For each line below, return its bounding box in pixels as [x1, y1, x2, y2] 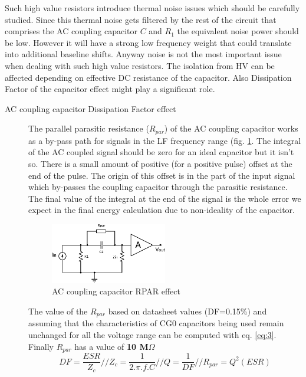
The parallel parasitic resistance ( [28, 122, 149, 135]
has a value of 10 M [74, 340, 149, 352]
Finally [28, 340, 54, 352]
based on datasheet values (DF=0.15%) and [108, 304, 267, 317]
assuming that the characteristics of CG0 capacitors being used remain [28, 317, 284, 329]
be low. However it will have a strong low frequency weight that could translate [5, 36, 292, 48]
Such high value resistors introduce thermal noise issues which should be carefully [5, 2, 300, 14]
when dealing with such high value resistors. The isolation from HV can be [5, 59, 275, 71]
